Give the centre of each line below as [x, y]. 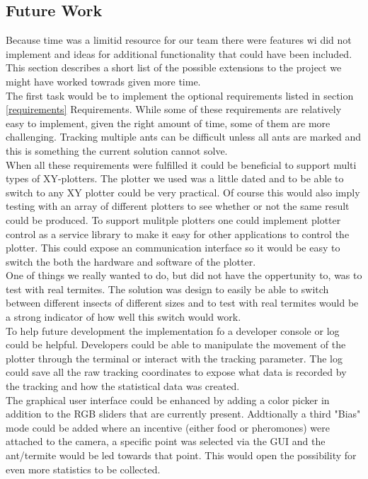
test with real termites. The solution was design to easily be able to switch [167, 289]
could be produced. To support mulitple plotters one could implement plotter [173, 219]
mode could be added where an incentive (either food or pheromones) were [168, 427]
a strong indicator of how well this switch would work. [123, 317]
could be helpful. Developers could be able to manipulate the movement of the [176, 344]
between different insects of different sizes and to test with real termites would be [182, 303]
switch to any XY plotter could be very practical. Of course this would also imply [183, 192]
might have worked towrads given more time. [103, 81]
